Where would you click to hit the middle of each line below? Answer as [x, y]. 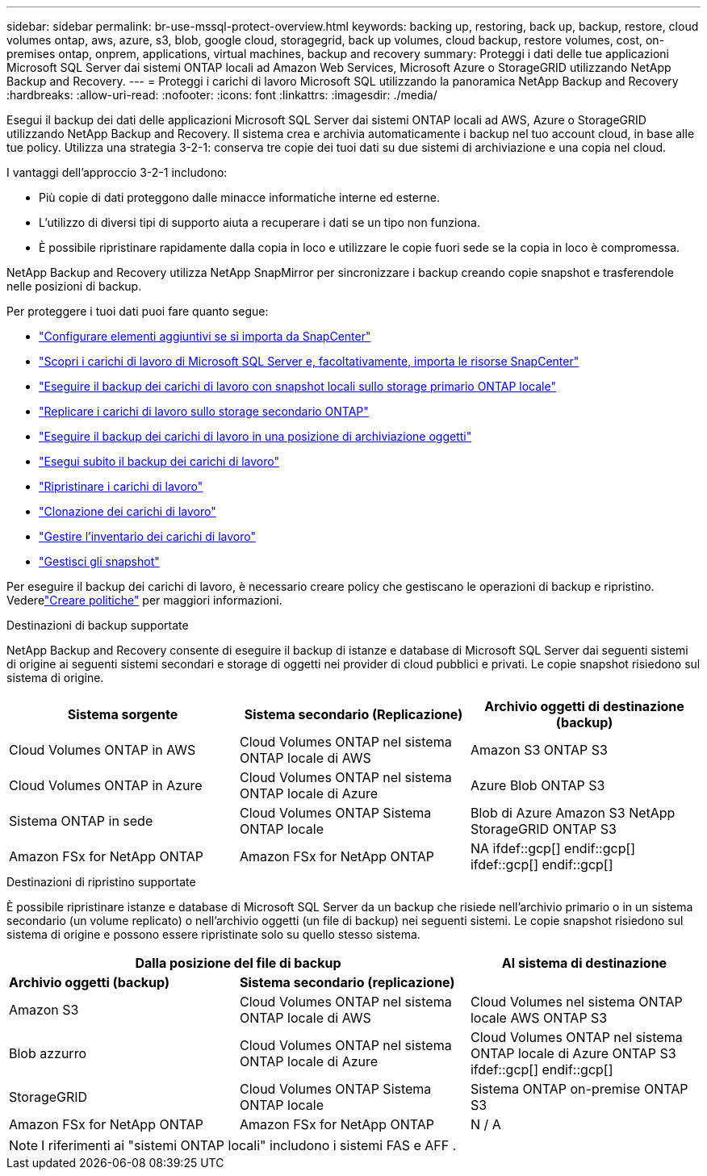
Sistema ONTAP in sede [81, 821]
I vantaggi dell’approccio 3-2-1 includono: [117, 172]
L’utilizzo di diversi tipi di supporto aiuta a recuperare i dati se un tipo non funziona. [260, 222]
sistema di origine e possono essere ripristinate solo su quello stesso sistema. [213, 934]
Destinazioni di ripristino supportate [101, 882]
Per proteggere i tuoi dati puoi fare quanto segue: [138, 311]
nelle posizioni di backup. [74, 286]
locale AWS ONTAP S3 [539, 1018]
